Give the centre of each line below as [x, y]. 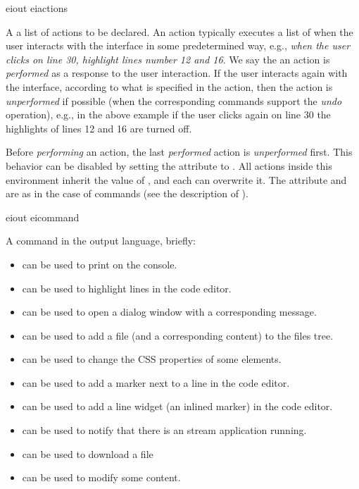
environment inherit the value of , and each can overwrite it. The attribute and [176, 179]
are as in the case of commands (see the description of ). [127, 193]
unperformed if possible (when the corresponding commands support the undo [174, 100]
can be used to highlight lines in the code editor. [127, 288]
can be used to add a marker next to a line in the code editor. [156, 382]
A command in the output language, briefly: [101, 241]
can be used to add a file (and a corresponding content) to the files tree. [178, 335]
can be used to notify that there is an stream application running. [164, 430]
